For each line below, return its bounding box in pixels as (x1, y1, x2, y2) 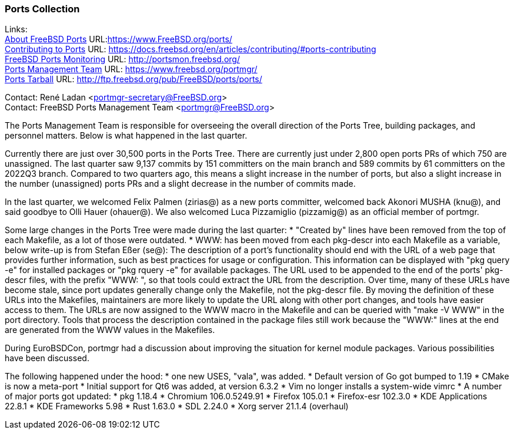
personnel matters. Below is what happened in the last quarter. (5, 130, 248, 141)
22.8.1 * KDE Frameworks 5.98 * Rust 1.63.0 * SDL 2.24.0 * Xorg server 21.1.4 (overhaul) (5, 401, 349, 412)
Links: (5, 24, 28, 35)
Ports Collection (5, 3, 80, 15)
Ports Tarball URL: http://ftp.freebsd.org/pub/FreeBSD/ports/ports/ (5, 74, 262, 85)
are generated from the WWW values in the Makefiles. (5, 325, 215, 335)
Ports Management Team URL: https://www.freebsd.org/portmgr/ (5, 64, 258, 75)
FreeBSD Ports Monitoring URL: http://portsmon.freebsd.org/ (5, 54, 240, 65)
